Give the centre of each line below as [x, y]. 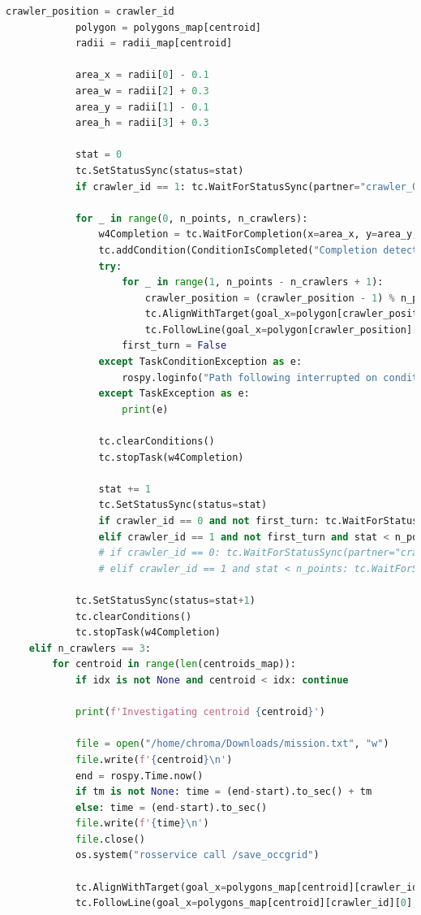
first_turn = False [174, 346]
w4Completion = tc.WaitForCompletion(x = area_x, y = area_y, [258, 234]
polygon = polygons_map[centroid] [168, 27]
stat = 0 [99, 155]
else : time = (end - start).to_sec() [171, 807]
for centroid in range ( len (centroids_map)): [174, 664]
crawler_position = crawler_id [90, 11]
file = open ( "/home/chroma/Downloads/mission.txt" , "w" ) [232, 744]
